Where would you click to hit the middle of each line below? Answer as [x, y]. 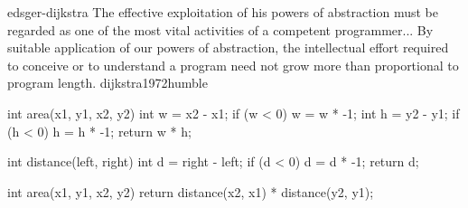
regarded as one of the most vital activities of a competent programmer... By [220, 29]
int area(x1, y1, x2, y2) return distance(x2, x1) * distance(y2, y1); [191, 191]
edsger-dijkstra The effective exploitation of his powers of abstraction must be [223, 12]
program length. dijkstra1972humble [108, 83]
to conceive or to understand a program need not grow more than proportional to [233, 65]
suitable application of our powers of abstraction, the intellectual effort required [228, 47]
